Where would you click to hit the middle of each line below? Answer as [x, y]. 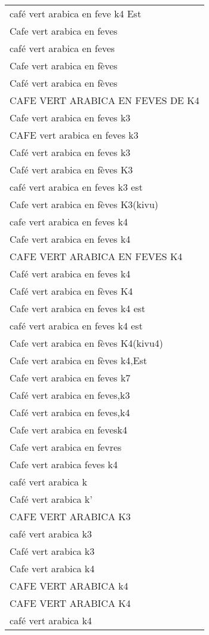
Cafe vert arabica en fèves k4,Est [79, 360]
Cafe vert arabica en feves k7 [70, 378]
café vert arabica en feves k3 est [76, 187]
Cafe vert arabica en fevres [66, 447]
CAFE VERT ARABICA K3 [70, 516]
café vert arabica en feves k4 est [76, 326]
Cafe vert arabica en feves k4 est [78, 308]
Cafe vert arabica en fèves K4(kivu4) [87, 343]
